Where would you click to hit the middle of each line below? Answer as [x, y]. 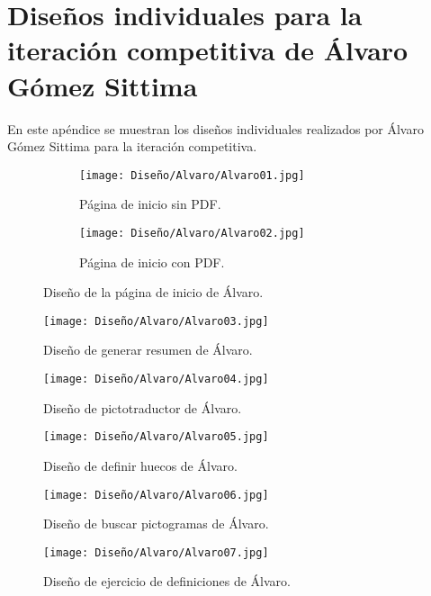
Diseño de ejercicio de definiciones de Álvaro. [167, 581]
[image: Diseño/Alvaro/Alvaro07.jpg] [156, 552]
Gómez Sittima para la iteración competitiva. [132, 146]
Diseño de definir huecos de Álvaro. [140, 465]
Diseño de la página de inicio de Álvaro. [153, 292]
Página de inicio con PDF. [152, 262]
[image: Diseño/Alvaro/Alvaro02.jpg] [192, 233]
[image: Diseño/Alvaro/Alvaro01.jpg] [192, 175]
